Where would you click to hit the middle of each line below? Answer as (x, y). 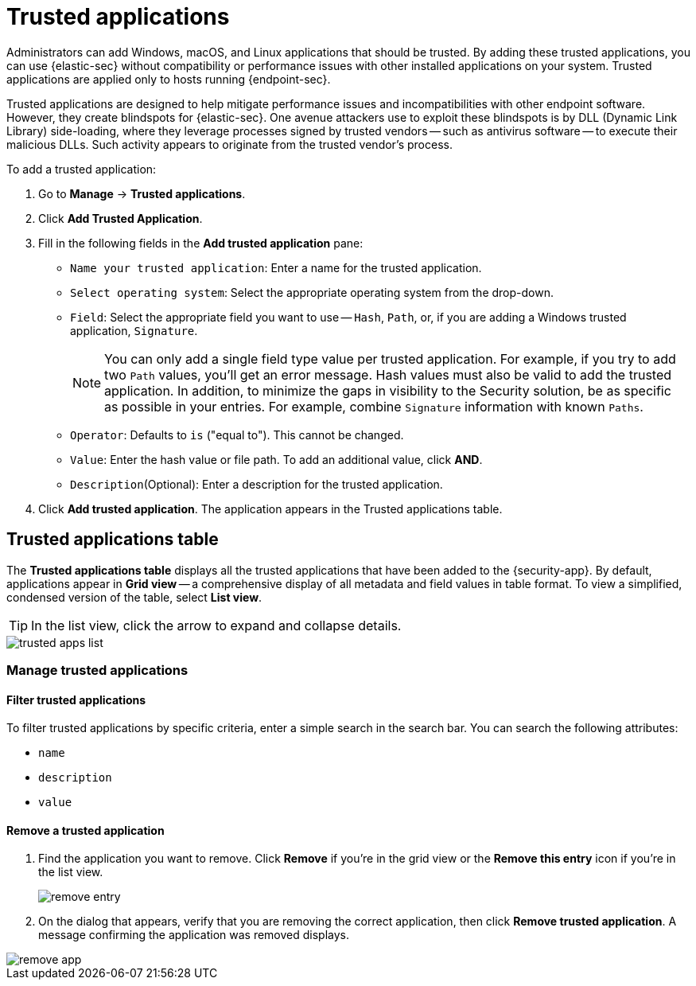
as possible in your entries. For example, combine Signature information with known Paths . (374, 406)
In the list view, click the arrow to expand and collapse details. (216, 625)
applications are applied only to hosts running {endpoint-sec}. (169, 79)
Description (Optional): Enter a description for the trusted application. (257, 484)
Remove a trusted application (86, 830)
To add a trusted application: (82, 169)
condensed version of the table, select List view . (134, 597)
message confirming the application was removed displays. (194, 935)
